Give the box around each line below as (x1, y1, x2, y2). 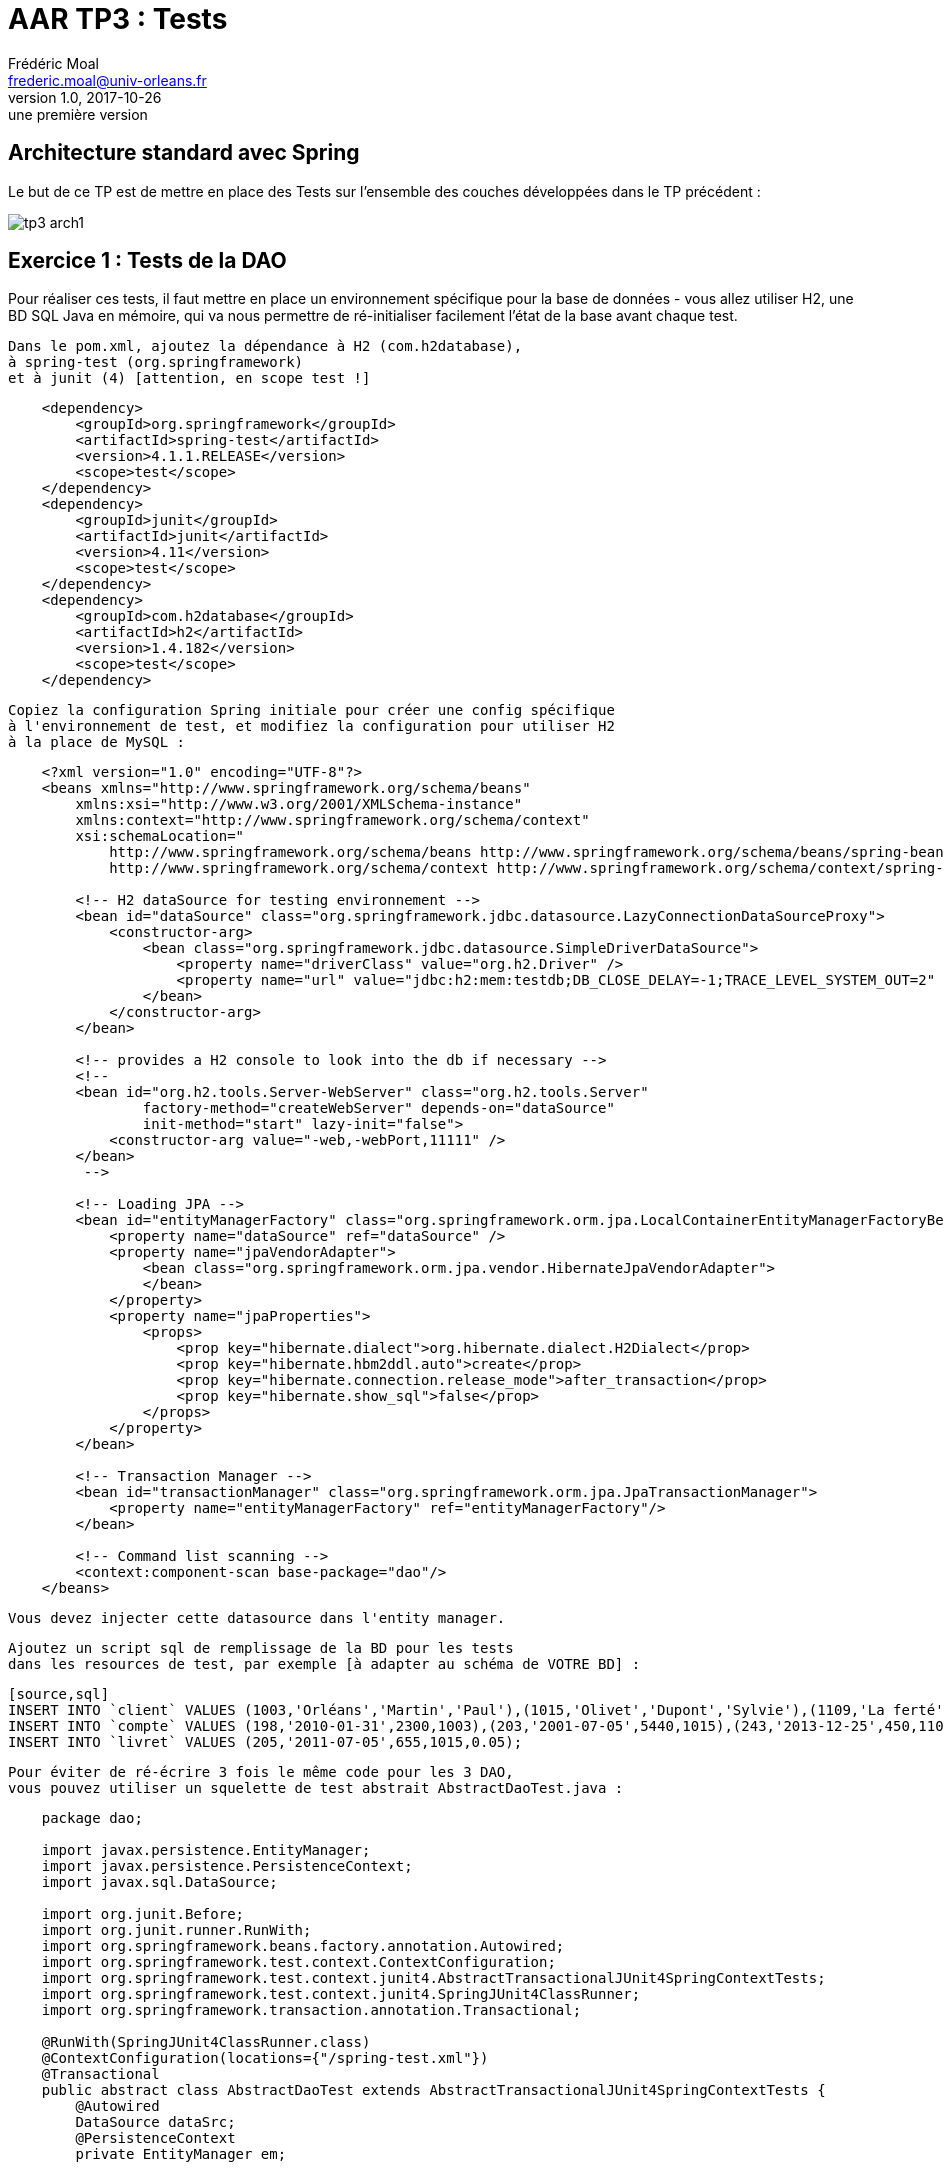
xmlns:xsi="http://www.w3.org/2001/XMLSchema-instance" (75, 796, 523, 813)
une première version (8, 105, 148, 123)
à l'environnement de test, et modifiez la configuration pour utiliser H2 (8, 718, 615, 735)
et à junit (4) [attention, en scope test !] (8, 370, 371, 387)
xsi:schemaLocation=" (75, 828, 245, 845)
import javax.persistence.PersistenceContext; (41, 1858, 413, 1875)
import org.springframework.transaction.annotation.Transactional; (41, 2002, 582, 2019)
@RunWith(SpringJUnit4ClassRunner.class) (41, 2034, 371, 2051)
